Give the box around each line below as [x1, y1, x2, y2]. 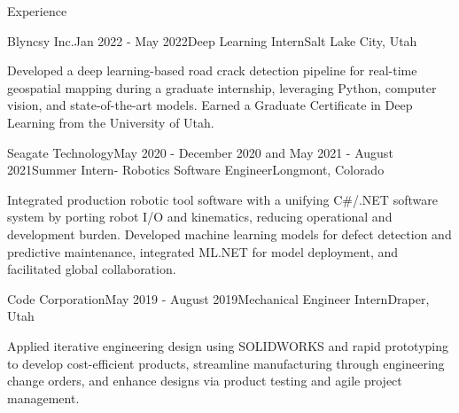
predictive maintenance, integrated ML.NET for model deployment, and [7, 242, 399, 261]
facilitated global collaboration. [7, 260, 176, 278]
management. [7, 388, 80, 407]
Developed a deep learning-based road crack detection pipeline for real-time [7, 61, 417, 80]
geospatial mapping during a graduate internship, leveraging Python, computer [7, 78, 437, 97]
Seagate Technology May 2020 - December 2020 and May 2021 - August [7, 143, 393, 161]
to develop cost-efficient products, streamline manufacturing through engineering [7, 354, 445, 372]
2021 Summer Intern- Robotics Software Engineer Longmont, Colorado [7, 160, 385, 179]
